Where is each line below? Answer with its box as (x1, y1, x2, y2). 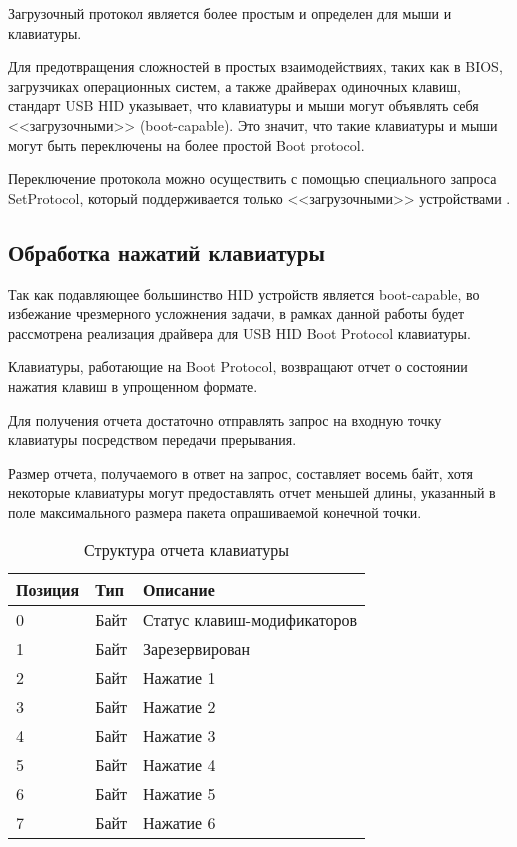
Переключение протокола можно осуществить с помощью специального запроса (8, 168, 497, 189)
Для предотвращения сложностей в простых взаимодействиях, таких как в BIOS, (8, 56, 503, 77)
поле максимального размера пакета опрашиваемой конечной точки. (8, 501, 422, 522)
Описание (143, 578, 215, 602)
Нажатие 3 (143, 724, 216, 748)
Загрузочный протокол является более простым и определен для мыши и (8, 3, 452, 23)
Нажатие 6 (143, 811, 216, 835)
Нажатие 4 (143, 753, 216, 777)
